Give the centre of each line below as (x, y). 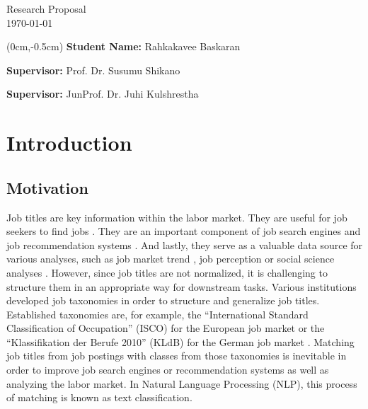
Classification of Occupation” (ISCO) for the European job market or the (166, 328)
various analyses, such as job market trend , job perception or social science (171, 259)
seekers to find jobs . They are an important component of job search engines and (184, 231)
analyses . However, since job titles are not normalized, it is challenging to (167, 272)
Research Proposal (46, 8)
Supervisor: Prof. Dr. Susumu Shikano (93, 70)
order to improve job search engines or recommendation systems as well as (168, 370)
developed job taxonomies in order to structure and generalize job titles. (163, 300)
